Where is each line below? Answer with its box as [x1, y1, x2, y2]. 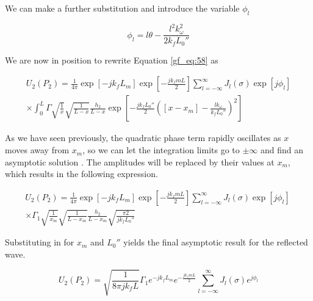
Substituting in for [5, 236, 74, 248]
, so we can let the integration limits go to [82, 143, 240, 156]
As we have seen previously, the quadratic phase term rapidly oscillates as [5, 131, 281, 144]
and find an [260, 143, 304, 156]
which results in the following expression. [5, 167, 158, 180]
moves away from [5, 143, 70, 156]
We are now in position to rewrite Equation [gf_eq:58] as [5, 53, 218, 66]
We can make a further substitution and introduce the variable [5, 2, 240, 14]
